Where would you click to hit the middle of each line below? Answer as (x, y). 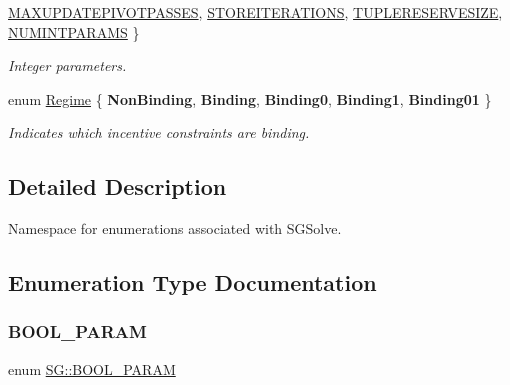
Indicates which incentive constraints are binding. (159, 132)
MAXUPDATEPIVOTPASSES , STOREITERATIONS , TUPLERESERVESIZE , (255, 12)
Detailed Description (117, 186)
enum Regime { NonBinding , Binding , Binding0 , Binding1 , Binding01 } (250, 98)
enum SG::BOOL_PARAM (92, 368)
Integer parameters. (67, 65)
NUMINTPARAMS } (74, 31)
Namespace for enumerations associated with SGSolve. (175, 228)
